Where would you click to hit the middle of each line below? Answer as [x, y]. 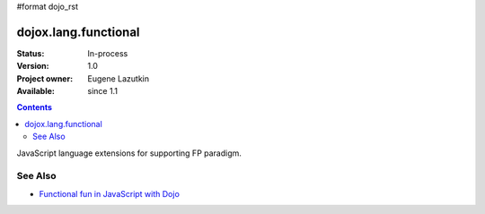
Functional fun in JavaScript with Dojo [109, 193]
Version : [33, 66]
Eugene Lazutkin [119, 78]
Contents [35, 107]
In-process [108, 53]
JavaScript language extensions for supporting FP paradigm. [129, 153]
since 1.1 [103, 91]
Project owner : [45, 78]
